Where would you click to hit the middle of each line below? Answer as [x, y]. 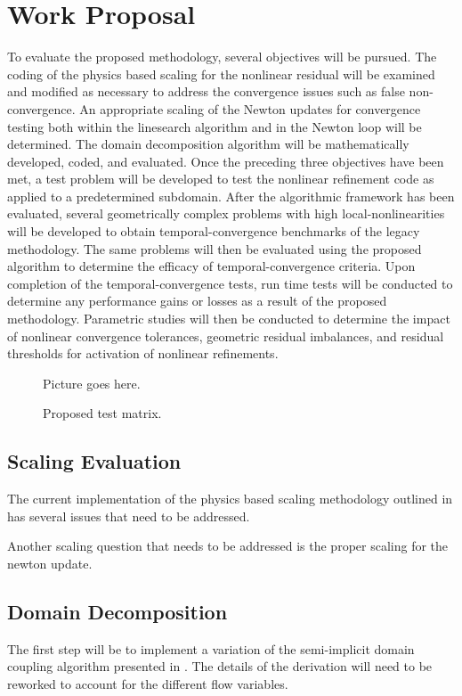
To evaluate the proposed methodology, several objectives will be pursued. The [222, 57]
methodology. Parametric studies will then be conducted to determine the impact [229, 319]
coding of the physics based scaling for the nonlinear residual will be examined [221, 74]
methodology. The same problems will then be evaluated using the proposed [215, 248]
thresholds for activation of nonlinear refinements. [143, 353]
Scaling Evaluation [94, 461]
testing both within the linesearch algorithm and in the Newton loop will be [215, 126]
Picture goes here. [92, 383]
